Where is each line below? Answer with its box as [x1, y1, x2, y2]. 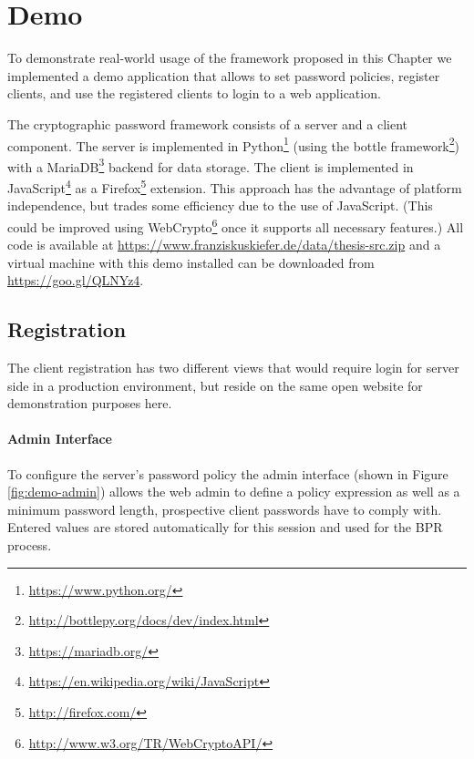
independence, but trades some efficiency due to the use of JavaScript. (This [7, 196, 433, 215]
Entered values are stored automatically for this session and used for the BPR [7, 518, 443, 537]
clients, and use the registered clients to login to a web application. [7, 84, 381, 103]
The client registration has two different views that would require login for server [7, 358, 459, 377]
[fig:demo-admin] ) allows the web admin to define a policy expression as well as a [7, 482, 460, 501]
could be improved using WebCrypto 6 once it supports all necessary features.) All [7, 214, 464, 236]
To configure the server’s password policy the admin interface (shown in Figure [7, 464, 448, 483]
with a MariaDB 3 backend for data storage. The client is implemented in [7, 154, 414, 176]
